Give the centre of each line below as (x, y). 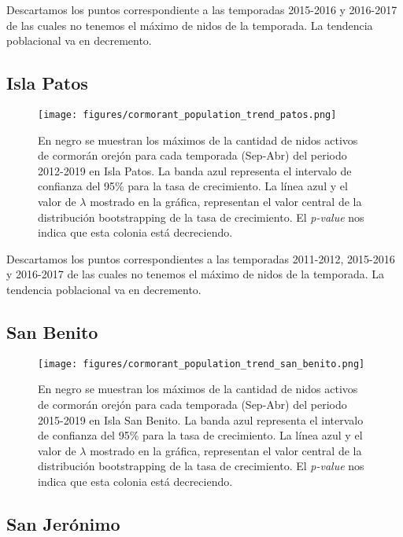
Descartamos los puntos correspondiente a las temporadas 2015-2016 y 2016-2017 (202, 9)
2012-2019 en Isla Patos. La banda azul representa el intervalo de (195, 170)
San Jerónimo (63, 523)
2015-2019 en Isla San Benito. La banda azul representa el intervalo (201, 419)
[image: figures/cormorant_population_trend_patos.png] (187, 114)
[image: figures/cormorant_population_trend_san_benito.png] (201, 364)
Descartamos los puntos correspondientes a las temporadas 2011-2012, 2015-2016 (201, 258)
